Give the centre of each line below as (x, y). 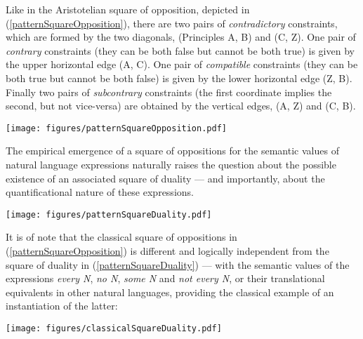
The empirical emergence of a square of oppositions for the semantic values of (172, 151)
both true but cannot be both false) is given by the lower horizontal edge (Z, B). (179, 78)
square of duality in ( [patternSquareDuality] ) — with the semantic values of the (178, 264)
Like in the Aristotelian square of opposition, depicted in (128, 9)
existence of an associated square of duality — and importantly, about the (165, 178)
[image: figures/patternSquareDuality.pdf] (109, 214)
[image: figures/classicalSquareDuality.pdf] (114, 328)
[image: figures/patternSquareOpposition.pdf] (116, 128)
